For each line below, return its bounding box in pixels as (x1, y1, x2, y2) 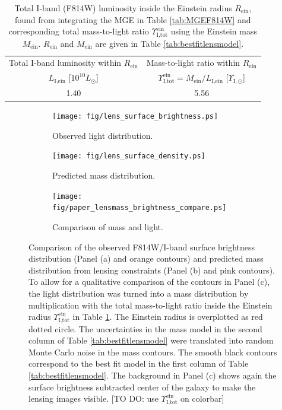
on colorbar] (180, 392, 224, 405)
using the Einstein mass (170, 25, 257, 37)
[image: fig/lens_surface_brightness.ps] (52, 112, 218, 121)
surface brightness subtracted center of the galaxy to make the (28, 380, 256, 393)
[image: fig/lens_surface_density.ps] (52, 152, 205, 161)
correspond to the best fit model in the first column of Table (28, 357, 249, 370)
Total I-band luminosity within (9, 56, 122, 69)
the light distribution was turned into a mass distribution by (28, 287, 249, 299)
